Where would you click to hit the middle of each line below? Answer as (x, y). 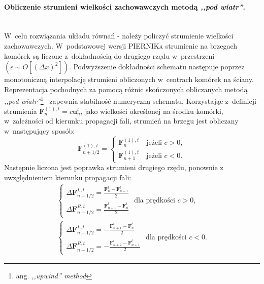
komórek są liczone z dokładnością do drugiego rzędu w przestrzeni (109, 55)
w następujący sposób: (40, 130)
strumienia (21, 111)
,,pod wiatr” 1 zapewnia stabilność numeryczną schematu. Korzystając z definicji (130, 100)
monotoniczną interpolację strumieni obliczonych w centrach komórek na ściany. (129, 79)
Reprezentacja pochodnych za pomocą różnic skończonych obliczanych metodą (126, 89)
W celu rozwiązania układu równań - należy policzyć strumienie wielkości (119, 36)
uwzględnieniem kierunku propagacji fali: (68, 177)
